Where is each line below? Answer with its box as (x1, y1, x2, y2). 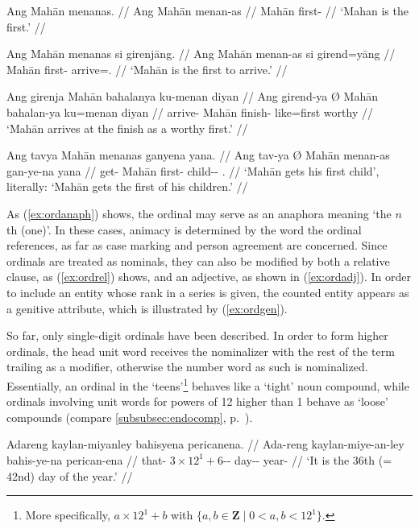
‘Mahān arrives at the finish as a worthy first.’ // (6, 119, 248, 136)
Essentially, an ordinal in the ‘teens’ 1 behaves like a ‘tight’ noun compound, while (6, 374, 409, 394)
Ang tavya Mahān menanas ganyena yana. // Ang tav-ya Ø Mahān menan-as (6, 147, 390, 163)
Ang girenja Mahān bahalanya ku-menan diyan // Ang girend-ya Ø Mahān (6, 88, 378, 105)
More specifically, (25, 506, 110, 523)
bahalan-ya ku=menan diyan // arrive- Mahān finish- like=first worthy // (6, 103, 373, 120)
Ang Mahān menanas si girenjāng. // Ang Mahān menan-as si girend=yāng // (6, 45, 396, 62)
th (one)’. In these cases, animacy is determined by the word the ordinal (6, 221, 362, 238)
